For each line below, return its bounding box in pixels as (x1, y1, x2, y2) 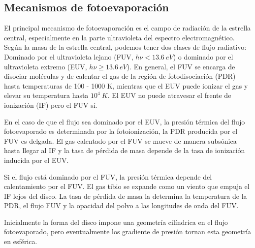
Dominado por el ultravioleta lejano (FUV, (4, 51, 133, 62)
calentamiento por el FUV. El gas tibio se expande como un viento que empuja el (4, 181, 250, 191)
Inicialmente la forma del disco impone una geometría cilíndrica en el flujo (4, 217, 228, 227)
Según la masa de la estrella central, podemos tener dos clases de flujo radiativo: (4, 42, 247, 52)
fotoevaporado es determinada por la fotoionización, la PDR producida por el (4, 126, 238, 136)
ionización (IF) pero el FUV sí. (4, 99, 97, 110)
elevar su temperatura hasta (4, 90, 89, 100)
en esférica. (4, 236, 37, 247)
